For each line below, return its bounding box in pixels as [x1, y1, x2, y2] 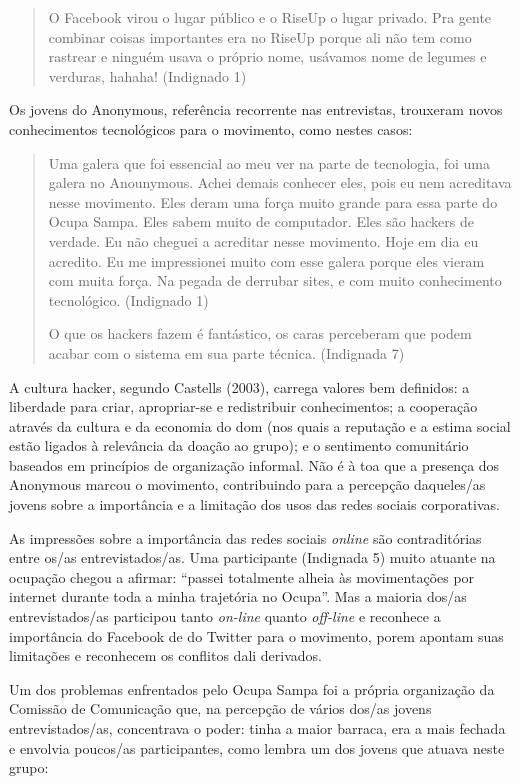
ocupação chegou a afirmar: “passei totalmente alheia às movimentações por [9, 566, 475, 587]
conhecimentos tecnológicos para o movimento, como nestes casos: [9, 118, 413, 139]
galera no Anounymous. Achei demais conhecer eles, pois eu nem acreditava [48, 172, 512, 193]
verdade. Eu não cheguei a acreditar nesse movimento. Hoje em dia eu [48, 230, 479, 251]
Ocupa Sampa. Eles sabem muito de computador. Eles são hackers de [48, 211, 474, 232]
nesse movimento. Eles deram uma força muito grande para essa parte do [48, 191, 498, 212]
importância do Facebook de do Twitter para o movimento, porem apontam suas [9, 625, 504, 646]
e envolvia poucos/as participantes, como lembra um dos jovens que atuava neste [9, 737, 505, 758]
